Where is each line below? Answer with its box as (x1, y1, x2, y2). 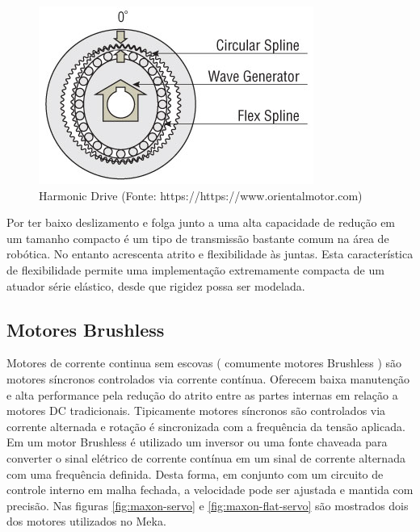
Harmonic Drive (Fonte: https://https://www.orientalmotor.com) (39, 186, 363, 203)
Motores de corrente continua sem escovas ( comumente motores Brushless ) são (6, 354, 402, 371)
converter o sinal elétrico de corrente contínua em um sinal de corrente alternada (6, 449, 405, 466)
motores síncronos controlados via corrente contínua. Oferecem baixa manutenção (6, 370, 410, 387)
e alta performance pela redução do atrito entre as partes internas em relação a (6, 386, 398, 403)
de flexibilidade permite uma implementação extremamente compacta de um (6, 261, 384, 278)
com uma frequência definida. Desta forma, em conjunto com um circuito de (6, 465, 384, 482)
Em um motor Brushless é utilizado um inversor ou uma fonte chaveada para (6, 434, 388, 450)
